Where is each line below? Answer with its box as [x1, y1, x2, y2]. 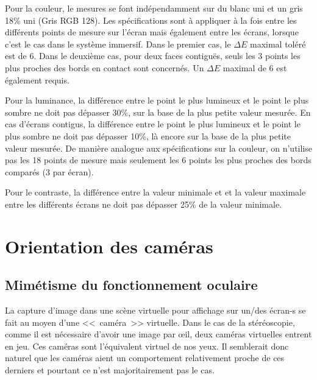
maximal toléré [249, 37, 306, 50]
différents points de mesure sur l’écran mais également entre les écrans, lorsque [5, 26, 299, 38]
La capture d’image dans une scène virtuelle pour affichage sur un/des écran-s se [5, 304, 306, 317]
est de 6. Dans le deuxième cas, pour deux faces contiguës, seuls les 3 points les [5, 49, 301, 62]
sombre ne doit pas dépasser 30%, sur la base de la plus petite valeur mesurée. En [5, 105, 311, 118]
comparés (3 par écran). [5, 165, 94, 178]
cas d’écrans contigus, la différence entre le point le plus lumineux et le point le [5, 118, 301, 130]
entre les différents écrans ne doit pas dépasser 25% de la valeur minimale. [5, 197, 282, 210]
